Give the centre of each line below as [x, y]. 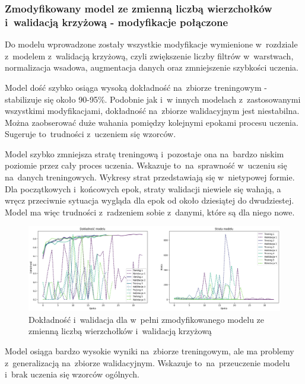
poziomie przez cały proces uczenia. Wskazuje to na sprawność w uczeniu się [146, 165]
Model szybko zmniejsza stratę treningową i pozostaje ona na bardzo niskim [144, 153]
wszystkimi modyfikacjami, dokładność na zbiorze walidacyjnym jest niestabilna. [152, 111]
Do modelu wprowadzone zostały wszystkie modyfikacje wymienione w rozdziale [151, 44]
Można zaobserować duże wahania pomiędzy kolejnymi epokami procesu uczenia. [152, 122]
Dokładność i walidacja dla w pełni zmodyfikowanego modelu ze [147, 319]
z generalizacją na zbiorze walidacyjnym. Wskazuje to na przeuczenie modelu [147, 362]
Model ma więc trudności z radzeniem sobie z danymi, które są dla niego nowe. [150, 212]
